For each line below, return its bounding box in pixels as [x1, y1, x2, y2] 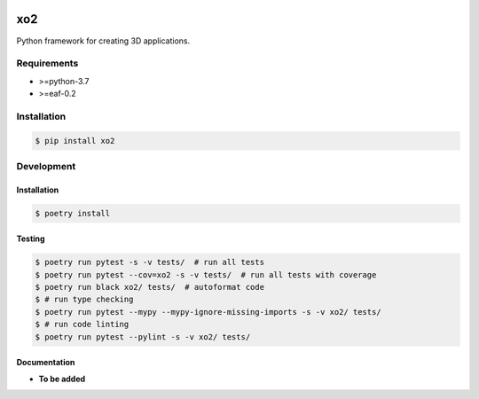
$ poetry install [35, 208, 111, 218]
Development [16, 160, 76, 172]
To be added [38, 373, 86, 384]
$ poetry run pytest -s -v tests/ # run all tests [35, 257, 265, 268]
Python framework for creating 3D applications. [16, 35, 191, 46]
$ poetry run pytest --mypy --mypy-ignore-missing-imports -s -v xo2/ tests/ [35, 307, 381, 317]
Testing [16, 233, 45, 244]
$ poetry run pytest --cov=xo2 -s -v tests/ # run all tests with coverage [35, 270, 377, 279]
